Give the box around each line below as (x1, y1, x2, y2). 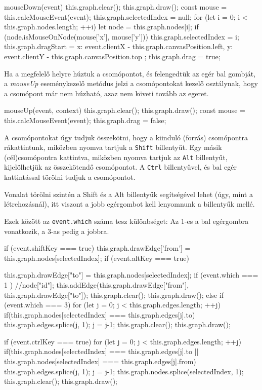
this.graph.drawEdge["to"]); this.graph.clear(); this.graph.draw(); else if (4, 289, 224, 300)
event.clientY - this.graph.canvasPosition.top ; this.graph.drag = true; (4, 51, 221, 61)
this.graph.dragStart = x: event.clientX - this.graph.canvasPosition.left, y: (4, 41, 233, 52)
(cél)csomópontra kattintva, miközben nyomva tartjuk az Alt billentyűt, (4, 151, 228, 162)
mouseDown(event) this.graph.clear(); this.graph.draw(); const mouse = (4, 2, 227, 12)
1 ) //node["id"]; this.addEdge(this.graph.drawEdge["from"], (4, 279, 189, 290)
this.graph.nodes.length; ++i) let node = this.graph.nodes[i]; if (4, 21, 199, 32)
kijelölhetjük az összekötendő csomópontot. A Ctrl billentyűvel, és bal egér (4, 162, 237, 172)
